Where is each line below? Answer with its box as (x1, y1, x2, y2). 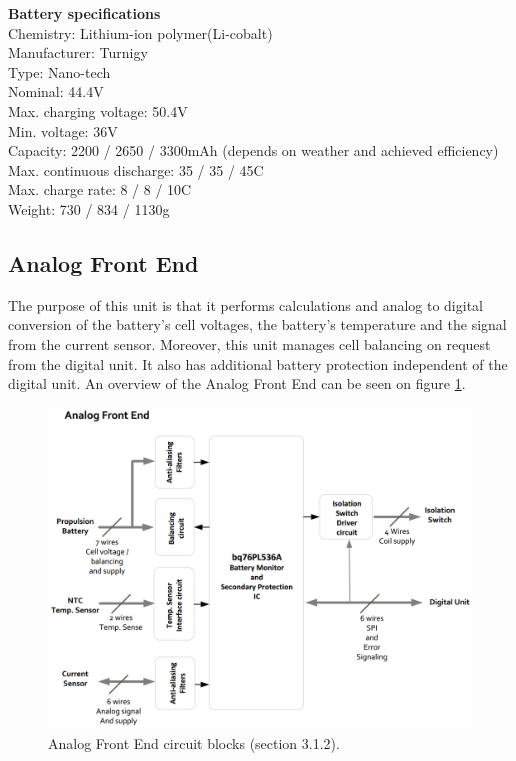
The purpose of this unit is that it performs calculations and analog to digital (8, 294, 483, 315)
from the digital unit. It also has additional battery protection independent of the (8, 353, 508, 374)
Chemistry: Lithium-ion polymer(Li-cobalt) (8, 22, 273, 43)
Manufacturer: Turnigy (8, 42, 148, 63)
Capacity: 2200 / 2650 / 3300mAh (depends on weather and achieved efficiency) (8, 140, 499, 161)
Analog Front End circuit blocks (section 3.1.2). (48, 733, 340, 754)
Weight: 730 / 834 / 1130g (8, 198, 170, 219)
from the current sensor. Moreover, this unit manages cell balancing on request (8, 333, 491, 354)
